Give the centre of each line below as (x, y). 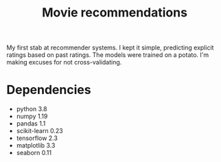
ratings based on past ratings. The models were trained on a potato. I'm (108, 55)
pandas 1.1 (31, 124)
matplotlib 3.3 (36, 146)
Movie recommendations (115, 13)
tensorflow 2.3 (37, 138)
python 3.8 (32, 109)
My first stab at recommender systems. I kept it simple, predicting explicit (110, 48)
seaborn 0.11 (34, 153)
